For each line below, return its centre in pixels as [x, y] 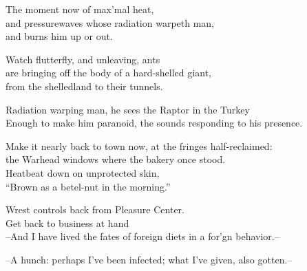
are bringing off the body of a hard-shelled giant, [108, 73]
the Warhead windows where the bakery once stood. [116, 159]
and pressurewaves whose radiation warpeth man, [110, 22]
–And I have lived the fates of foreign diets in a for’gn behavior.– [142, 236]
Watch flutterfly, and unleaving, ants [83, 59]
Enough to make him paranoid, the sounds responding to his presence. [154, 123]
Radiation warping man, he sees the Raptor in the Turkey [128, 109]
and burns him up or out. [59, 36]
